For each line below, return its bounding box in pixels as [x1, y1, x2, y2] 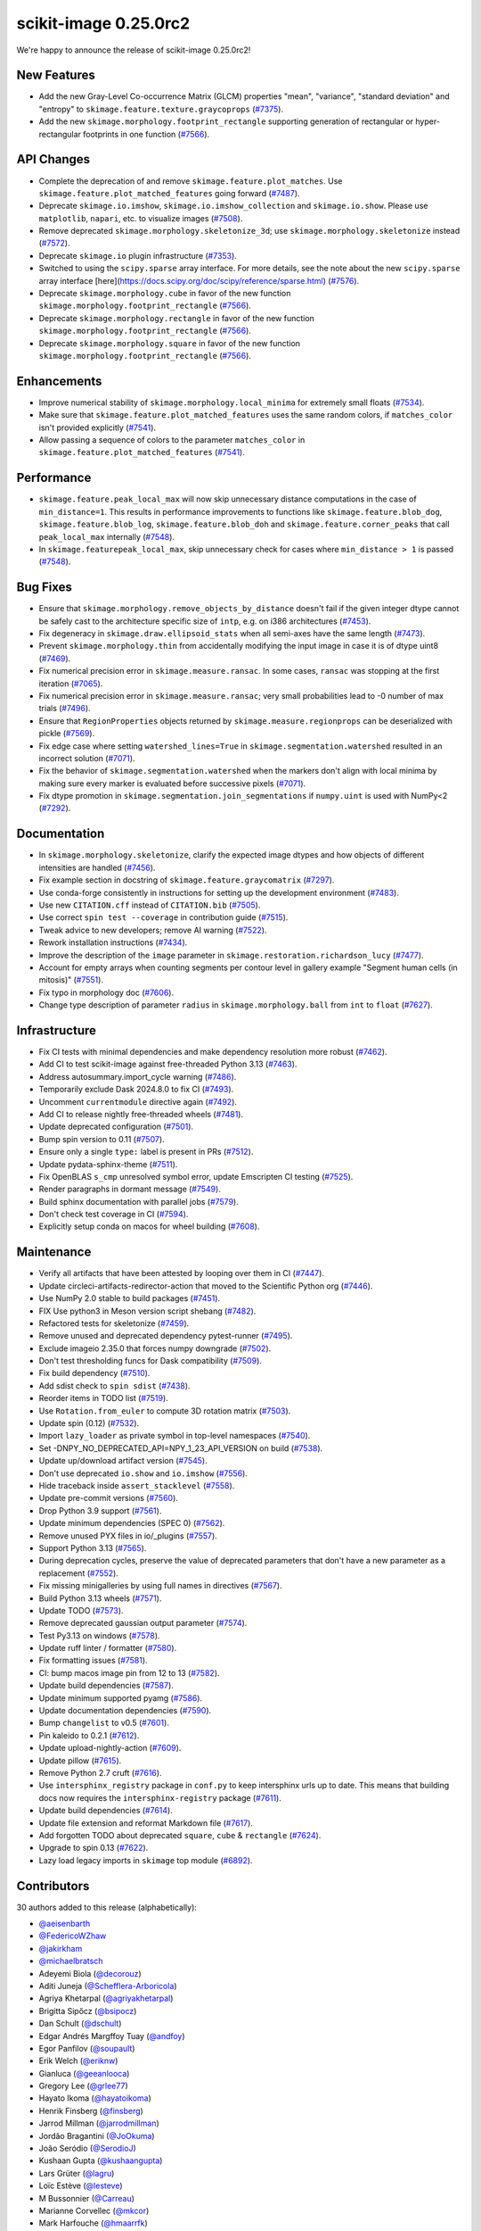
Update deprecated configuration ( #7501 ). [38, 1121, 194, 1132]
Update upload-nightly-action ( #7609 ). [38, 1743, 182, 1754]
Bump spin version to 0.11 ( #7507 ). [38, 1133, 165, 1144]
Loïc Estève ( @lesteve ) [38, 2180, 124, 2191]
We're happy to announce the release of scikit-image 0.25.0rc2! [16, 45, 251, 55]
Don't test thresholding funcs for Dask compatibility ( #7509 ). [38, 1356, 263, 1366]
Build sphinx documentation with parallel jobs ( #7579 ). [38, 1196, 240, 1207]
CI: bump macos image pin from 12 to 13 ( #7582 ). [38, 1667, 220, 1678]
